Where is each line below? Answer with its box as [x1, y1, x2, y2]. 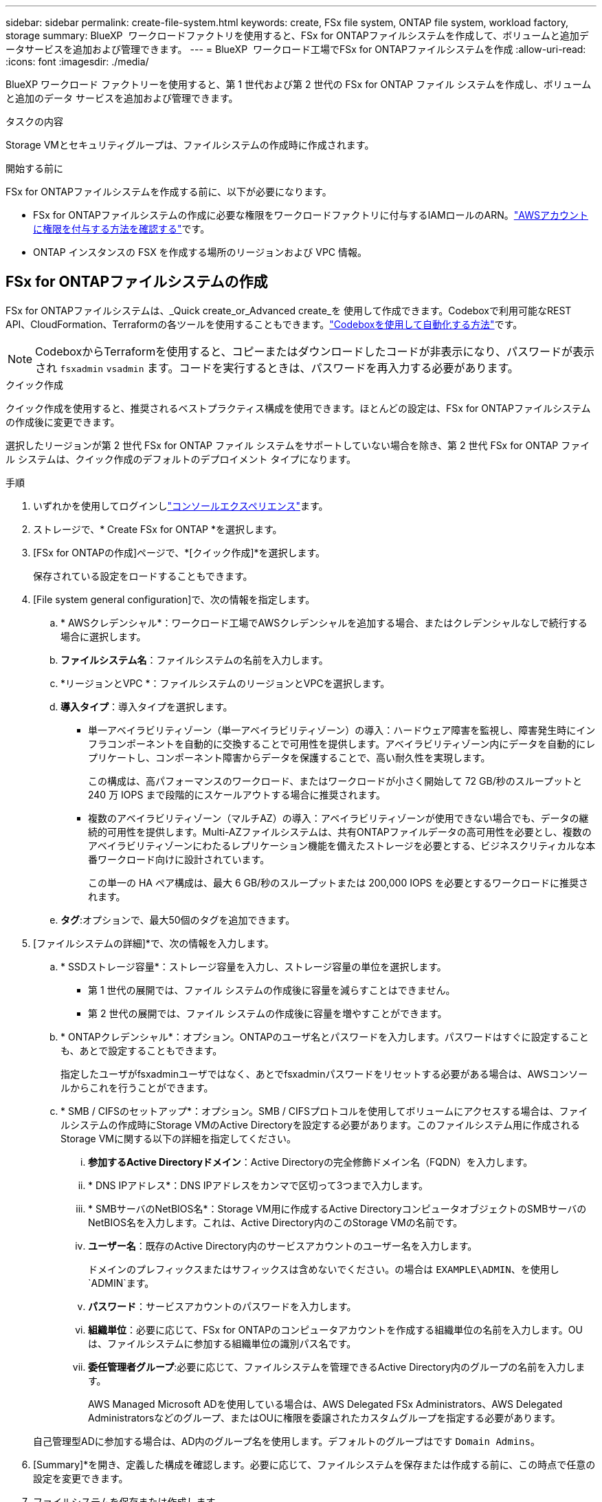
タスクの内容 [5, 116, 63, 127]
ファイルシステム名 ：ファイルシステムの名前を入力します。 [60, 653, 328, 666]
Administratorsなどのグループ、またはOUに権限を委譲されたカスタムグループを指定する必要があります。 [88, 1411, 561, 1424]
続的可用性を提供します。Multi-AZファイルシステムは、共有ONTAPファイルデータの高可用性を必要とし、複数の [88, 825, 592, 838]
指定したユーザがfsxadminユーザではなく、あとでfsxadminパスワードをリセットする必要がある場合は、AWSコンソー [60, 1067, 588, 1080]
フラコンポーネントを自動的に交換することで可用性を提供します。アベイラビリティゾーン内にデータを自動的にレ [88, 737, 596, 750]
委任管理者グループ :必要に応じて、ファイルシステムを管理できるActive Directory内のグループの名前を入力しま [88, 1360, 586, 1373]
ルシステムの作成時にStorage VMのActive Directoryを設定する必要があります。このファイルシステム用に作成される [60, 1118, 580, 1131]
